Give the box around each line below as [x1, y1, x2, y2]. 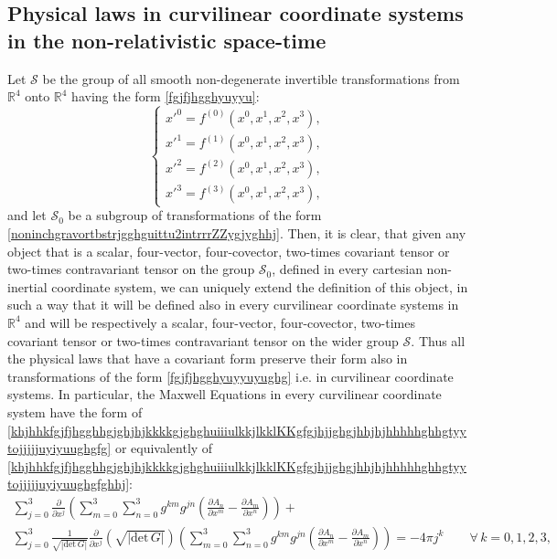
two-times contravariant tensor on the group [7, 259, 255, 279]
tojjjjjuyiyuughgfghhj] [7, 474, 130, 493]
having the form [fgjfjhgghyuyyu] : [71, 87, 260, 106]
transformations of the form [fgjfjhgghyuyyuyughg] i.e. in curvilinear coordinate [7, 366, 454, 385]
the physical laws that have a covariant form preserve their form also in [7, 349, 408, 368]
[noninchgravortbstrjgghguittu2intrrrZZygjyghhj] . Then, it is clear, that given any [7, 224, 466, 242]
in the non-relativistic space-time [7, 26, 327, 54]
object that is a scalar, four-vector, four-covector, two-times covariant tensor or [7, 241, 450, 260]
